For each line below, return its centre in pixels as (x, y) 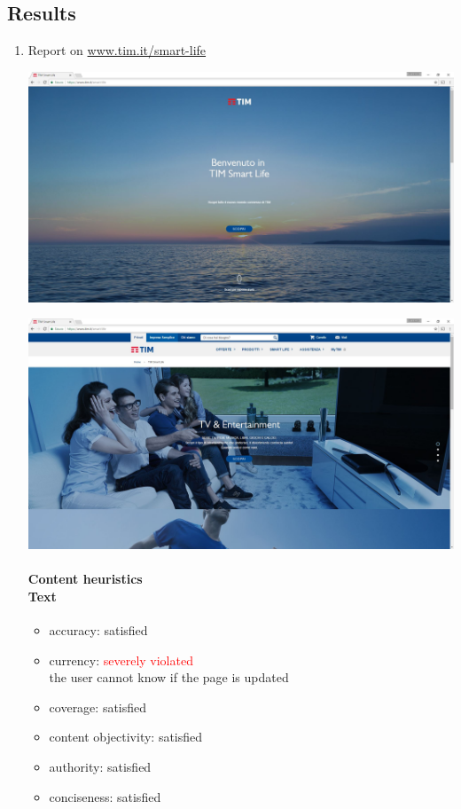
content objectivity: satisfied (126, 737)
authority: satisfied (100, 766)
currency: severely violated (121, 660)
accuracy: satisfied (98, 629)
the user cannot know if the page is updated (169, 677)
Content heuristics (85, 579)
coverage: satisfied (98, 707)
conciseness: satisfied (105, 796)
